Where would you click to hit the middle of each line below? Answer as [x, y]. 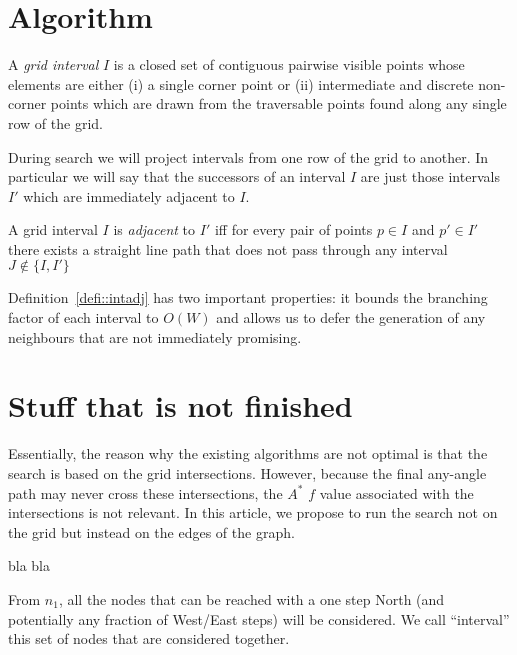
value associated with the [396, 492]
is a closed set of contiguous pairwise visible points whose [289, 64]
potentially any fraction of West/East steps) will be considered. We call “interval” [259, 618]
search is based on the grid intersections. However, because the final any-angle [247, 472]
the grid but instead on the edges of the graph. [151, 531]
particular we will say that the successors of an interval [177, 176]
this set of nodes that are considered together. [149, 638]
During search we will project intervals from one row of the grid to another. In [248, 156]
